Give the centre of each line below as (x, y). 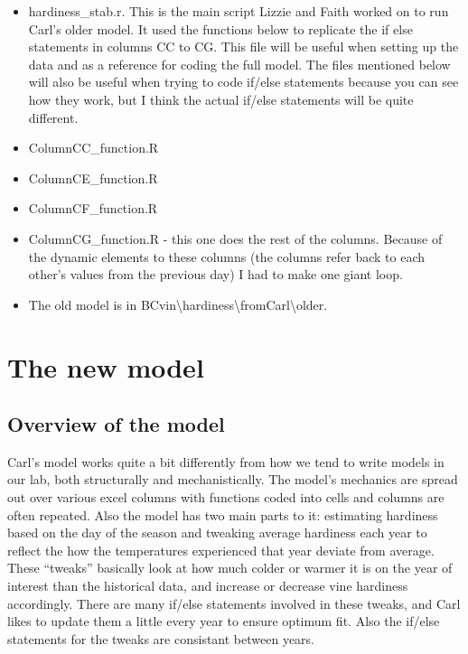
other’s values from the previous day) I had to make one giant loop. (215, 274)
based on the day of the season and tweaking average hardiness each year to (217, 533)
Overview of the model (116, 424)
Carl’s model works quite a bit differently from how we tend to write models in (226, 461)
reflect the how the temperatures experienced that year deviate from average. (221, 550)
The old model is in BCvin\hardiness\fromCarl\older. (178, 304)
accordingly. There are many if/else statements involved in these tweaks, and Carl (234, 603)
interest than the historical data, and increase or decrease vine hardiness (208, 586)
